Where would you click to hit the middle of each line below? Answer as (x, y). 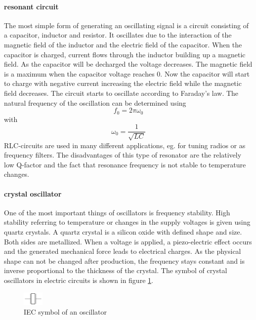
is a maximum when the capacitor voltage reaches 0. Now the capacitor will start (127, 73)
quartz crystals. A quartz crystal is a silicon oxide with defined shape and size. (123, 232)
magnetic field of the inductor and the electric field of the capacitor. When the (123, 44)
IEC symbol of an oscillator (65, 312)
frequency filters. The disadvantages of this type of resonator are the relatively (123, 155)
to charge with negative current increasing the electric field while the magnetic (123, 83)
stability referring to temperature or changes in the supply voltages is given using (127, 222)
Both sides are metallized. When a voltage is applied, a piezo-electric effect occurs (128, 241)
